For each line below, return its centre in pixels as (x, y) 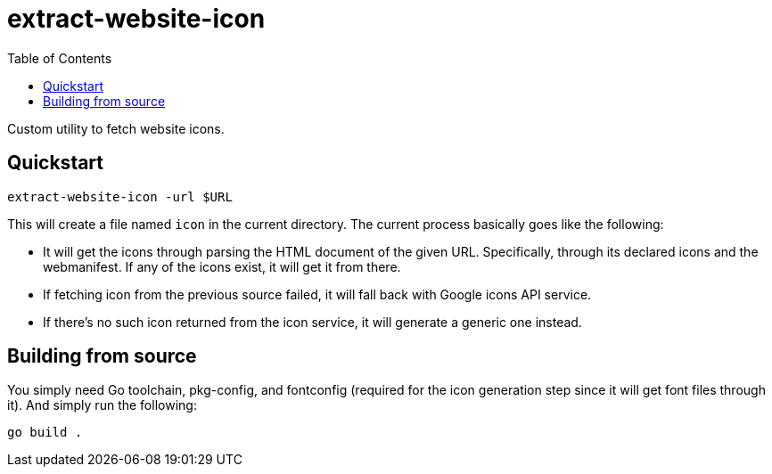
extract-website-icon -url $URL (120, 196)
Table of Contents (60, 58)
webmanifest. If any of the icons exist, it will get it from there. (222, 266)
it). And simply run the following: (102, 405)
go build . (45, 433)
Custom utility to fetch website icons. (116, 128)
